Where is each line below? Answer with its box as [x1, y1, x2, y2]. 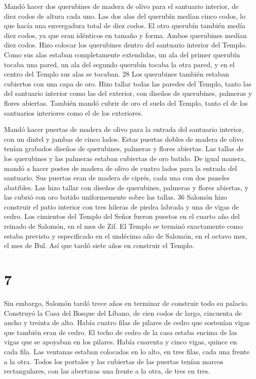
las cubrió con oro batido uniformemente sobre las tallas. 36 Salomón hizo [4, 192, 227, 202]
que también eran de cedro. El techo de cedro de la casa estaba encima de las [4, 327, 237, 337]
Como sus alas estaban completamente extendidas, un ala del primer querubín [4, 49, 240, 59]
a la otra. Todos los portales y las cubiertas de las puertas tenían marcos [4, 356, 223, 366]
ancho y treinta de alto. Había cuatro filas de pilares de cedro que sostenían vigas [4, 317, 250, 328]
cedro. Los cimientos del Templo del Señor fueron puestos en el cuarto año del [4, 211, 240, 221]
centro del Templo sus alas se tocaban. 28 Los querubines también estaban [4, 69, 229, 79]
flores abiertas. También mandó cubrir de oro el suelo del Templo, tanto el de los [4, 97, 248, 108]
